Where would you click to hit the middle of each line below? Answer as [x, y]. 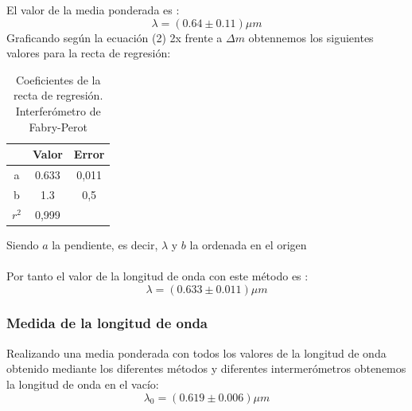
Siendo [23, 244]
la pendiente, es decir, [105, 244]
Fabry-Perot [58, 126]
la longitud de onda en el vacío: [83, 384]
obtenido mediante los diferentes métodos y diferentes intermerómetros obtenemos [206, 368]
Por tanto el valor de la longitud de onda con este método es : [157, 275]
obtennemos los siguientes [311, 37]
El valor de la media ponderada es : [93, 10]
